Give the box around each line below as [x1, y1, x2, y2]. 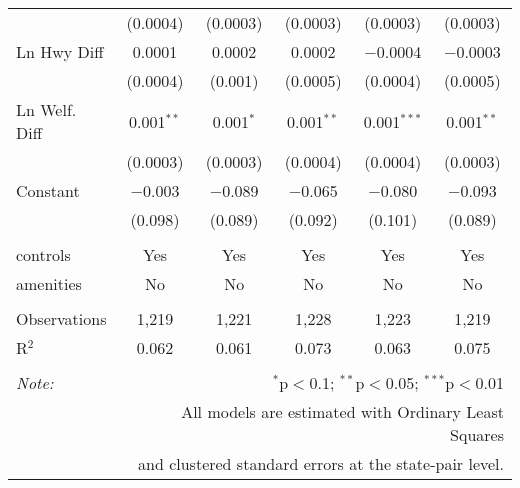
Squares [450, 423, 504, 446]
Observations [16, 307, 107, 330]
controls [16, 243, 71, 266]
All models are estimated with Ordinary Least [181, 400, 504, 423]
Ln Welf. [16, 98, 77, 121]
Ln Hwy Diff [16, 40, 104, 63]
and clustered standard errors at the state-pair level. [138, 452, 504, 475]
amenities [16, 272, 82, 295]
